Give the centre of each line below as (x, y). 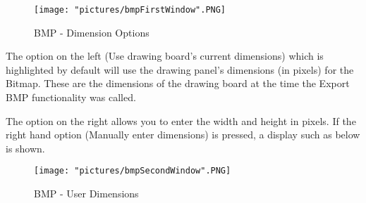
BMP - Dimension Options (92, 32)
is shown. (25, 148)
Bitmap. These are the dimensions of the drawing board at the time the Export (178, 83)
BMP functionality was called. (71, 97)
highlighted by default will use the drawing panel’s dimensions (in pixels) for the (180, 69)
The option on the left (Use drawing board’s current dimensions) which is (165, 56)
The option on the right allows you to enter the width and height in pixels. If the (181, 120)
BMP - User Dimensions (86, 194)
